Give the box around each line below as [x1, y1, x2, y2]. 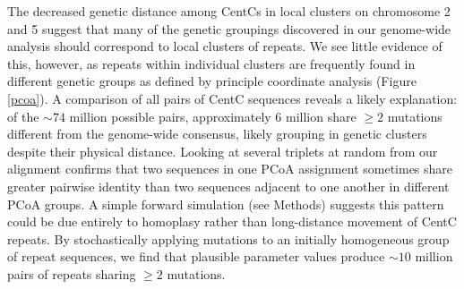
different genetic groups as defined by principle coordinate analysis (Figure [7, 72, 417, 90]
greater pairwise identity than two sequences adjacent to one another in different [7, 176, 450, 195]
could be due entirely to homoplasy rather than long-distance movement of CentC [7, 212, 457, 231]
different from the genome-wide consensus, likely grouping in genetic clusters [7, 124, 427, 143]
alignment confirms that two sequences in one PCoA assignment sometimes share [7, 159, 453, 178]
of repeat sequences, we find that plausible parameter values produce [7, 247, 385, 266]
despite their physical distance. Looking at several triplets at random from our [7, 141, 438, 160]
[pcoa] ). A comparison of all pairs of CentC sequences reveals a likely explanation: [7, 89, 458, 107]
